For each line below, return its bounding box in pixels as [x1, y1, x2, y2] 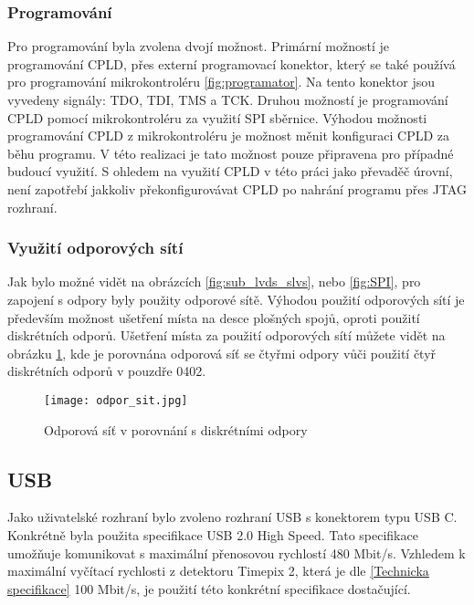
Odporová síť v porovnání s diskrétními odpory [44, 420, 308, 439]
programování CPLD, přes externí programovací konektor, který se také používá [7, 54, 456, 73]
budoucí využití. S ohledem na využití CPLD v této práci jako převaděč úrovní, [7, 162, 453, 181]
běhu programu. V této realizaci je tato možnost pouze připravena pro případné [7, 143, 454, 162]
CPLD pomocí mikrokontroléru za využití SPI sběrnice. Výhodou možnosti [7, 108, 427, 127]
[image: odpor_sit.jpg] [44, 393, 188, 407]
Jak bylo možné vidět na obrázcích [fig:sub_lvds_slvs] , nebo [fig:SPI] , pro [7, 272, 421, 291]
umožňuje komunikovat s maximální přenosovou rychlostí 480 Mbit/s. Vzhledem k [7, 543, 466, 562]
